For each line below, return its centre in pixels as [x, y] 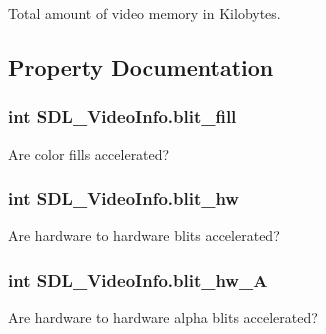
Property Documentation [141, 66]
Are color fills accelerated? [89, 153]
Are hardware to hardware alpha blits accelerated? [163, 317]
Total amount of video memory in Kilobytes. [144, 13]
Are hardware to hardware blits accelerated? [144, 235]
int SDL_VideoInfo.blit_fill [122, 116]
